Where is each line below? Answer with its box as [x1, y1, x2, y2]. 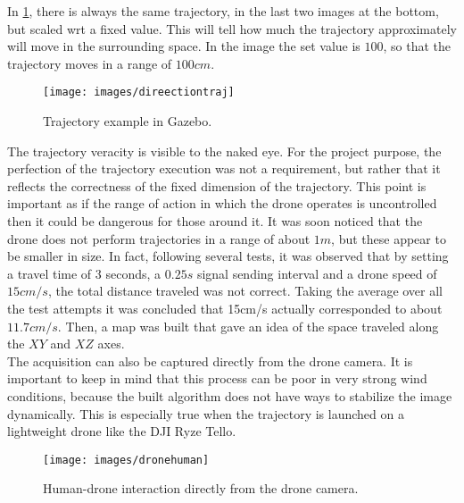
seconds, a [105, 264, 162, 282]
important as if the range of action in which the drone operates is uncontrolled [7, 194, 437, 213]
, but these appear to [331, 229, 446, 247]
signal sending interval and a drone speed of [196, 264, 437, 282]
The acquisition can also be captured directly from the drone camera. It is [7, 351, 413, 370]
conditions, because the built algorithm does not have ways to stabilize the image [7, 386, 452, 405]
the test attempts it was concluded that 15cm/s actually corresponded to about [7, 298, 443, 317]
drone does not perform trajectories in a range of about [7, 229, 311, 247]
